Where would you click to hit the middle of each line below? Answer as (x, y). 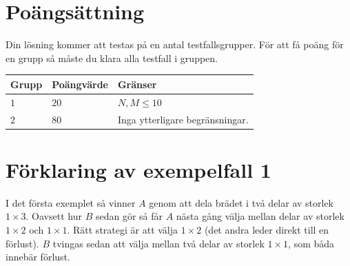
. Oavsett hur (54, 216)
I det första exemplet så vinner (71, 202)
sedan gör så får (129, 216)
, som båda (311, 243)
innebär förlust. (38, 257)
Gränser (137, 84)
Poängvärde (80, 84)
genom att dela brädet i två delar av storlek (241, 202)
